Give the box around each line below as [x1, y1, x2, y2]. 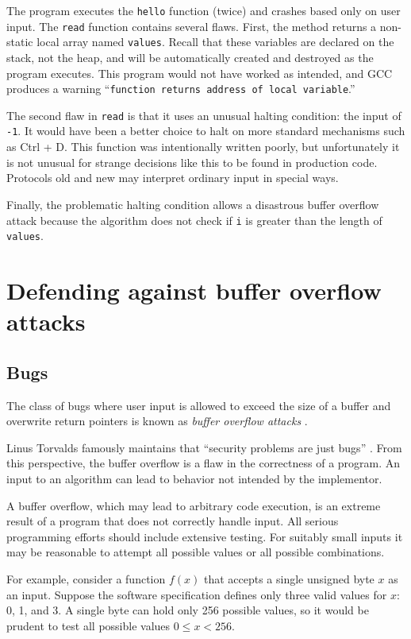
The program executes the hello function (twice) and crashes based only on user [6, 2, 401, 18]
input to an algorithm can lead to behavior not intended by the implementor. [6, 470, 382, 486]
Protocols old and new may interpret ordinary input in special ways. [6, 169, 339, 186]
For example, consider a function [6, 570, 166, 587]
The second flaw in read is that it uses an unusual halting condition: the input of [6, 106, 401, 123]
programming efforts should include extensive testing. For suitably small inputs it [6, 528, 403, 544]
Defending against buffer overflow [6, 274, 382, 306]
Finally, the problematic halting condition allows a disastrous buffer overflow [6, 196, 379, 212]
